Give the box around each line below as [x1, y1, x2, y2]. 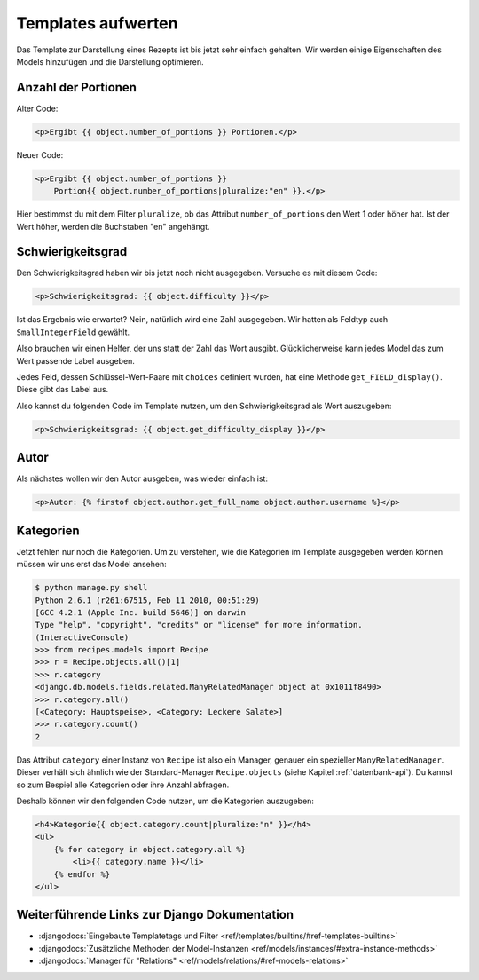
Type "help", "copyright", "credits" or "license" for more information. [35, 620, 363, 630]
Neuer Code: [16, 149, 64, 160]
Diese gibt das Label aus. [16, 384, 109, 395]
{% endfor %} [53, 869, 111, 879]
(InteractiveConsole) [35, 632, 130, 643]
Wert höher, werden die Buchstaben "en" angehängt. [16, 221, 210, 232]
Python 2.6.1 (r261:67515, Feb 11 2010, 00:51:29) [35, 595, 261, 605]
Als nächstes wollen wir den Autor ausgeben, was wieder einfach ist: [16, 473, 268, 484]
